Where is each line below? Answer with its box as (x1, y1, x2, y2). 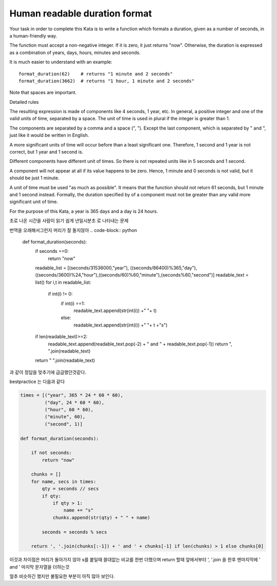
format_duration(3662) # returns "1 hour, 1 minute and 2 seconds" (18, 78, 194, 84)
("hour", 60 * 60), (44, 407, 94, 412)
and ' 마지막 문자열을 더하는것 (9, 563, 70, 570)
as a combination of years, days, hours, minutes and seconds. (9, 49, 141, 56)
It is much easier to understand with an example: (9, 59, 112, 65)
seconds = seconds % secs (42, 529, 107, 535)
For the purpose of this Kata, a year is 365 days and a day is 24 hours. (9, 208, 159, 214)
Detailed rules (9, 99, 39, 105)
